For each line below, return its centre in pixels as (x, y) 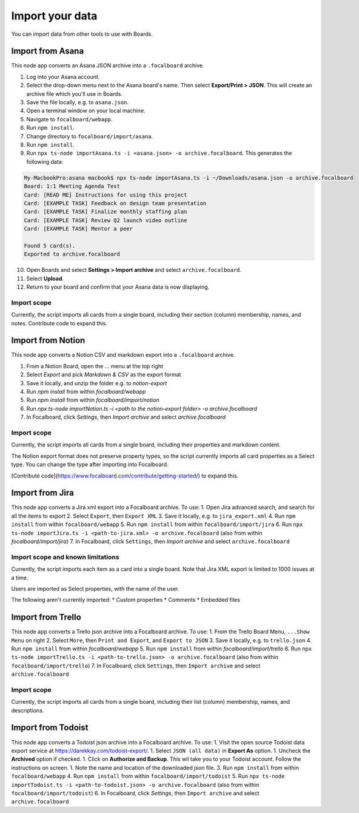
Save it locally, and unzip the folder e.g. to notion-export (97, 383)
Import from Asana (48, 51)
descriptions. (28, 710)
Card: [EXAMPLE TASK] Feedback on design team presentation (115, 203)
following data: (45, 161)
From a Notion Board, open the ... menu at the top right (95, 366)
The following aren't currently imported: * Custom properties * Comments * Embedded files (126, 600)
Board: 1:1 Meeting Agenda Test (72, 186)
